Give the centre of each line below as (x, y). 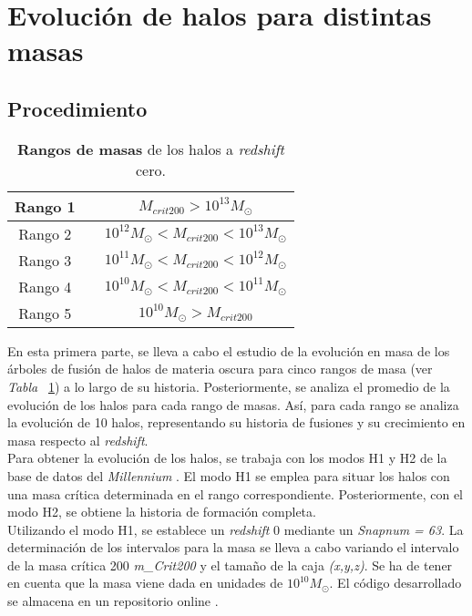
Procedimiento (77, 108)
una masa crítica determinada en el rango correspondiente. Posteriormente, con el (236, 493)
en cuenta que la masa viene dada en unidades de (145, 583)
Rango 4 (45, 286)
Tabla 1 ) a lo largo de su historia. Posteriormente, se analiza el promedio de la (229, 386)
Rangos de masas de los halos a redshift (151, 149)
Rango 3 (45, 260)
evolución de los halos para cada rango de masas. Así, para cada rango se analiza (233, 404)
